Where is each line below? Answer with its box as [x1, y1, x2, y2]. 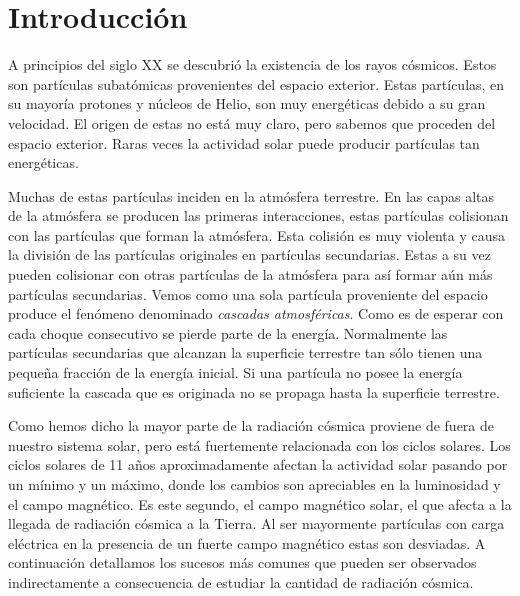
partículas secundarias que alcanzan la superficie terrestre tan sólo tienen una [8, 342, 483, 363]
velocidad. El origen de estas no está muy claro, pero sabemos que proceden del [8, 112, 496, 133]
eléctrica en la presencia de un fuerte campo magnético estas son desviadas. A [8, 532, 486, 553]
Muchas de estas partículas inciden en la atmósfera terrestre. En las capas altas [8, 185, 494, 206]
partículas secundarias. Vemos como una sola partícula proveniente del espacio [8, 283, 488, 304]
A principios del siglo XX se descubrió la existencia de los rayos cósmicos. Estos [8, 54, 497, 75]
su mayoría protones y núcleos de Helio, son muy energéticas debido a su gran [8, 93, 486, 114]
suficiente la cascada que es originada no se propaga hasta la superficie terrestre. [8, 381, 500, 402]
